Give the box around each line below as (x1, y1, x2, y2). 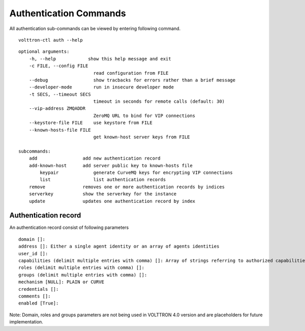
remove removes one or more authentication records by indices (28, 184, 225, 190)
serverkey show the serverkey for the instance (28, 191, 177, 197)
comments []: (18, 293, 51, 299)
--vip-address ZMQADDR (28, 106, 86, 111)
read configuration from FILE (93, 70, 169, 76)
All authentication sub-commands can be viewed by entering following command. (9, 25, 181, 32)
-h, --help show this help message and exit (28, 56, 171, 62)
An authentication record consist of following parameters (9, 224, 129, 231)
